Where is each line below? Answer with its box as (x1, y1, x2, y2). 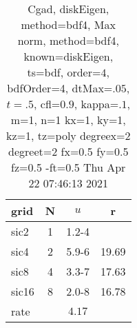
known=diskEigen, (23, 48, 114, 64)
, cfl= (34, 96, 61, 112)
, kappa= (74, 96, 119, 112)
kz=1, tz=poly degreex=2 (6, 127, 131, 143)
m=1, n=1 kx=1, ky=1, (10, 112, 126, 127)
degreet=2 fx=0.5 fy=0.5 (8, 143, 129, 159)
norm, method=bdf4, (17, 32, 119, 48)
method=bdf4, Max (21, 17, 116, 32)
